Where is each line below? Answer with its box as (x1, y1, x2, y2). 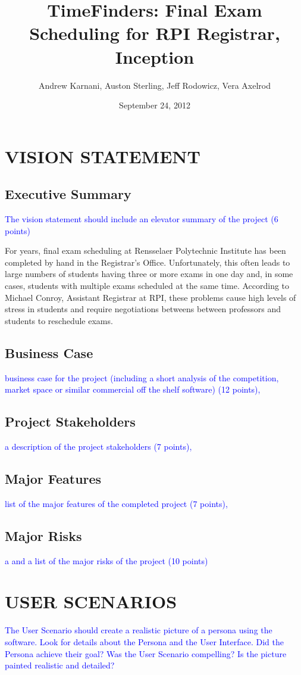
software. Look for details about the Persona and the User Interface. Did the (5, 635, 284, 648)
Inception (115, 44, 195, 69)
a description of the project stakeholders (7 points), (5, 440, 192, 453)
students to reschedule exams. (5, 314, 113, 326)
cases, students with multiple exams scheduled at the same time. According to (5, 279, 290, 292)
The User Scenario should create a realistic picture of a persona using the (5, 624, 272, 636)
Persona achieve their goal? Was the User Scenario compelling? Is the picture (5, 647, 287, 660)
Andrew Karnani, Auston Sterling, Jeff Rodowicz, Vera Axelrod (39, 79, 271, 91)
